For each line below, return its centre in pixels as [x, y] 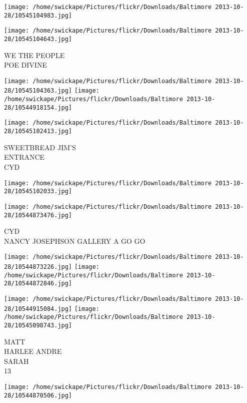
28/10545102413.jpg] [38, 131]
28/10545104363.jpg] [38, 91]
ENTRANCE [24, 157]
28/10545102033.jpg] [38, 191]
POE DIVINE [25, 65]
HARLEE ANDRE [33, 351]
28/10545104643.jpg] [38, 39]
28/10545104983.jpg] [38, 15]
